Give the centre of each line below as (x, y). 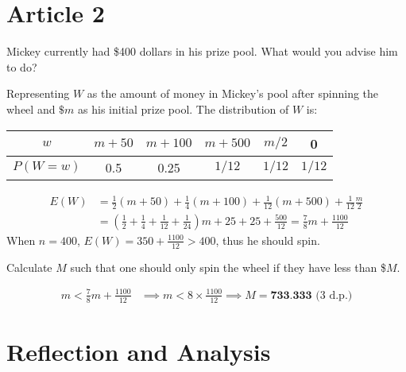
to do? (22, 66)
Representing (38, 93)
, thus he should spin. (268, 240)
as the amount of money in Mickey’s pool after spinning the (233, 93)
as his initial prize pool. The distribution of (184, 108)
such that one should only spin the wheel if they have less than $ (228, 267)
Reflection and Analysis (139, 351)
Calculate (29, 267)
